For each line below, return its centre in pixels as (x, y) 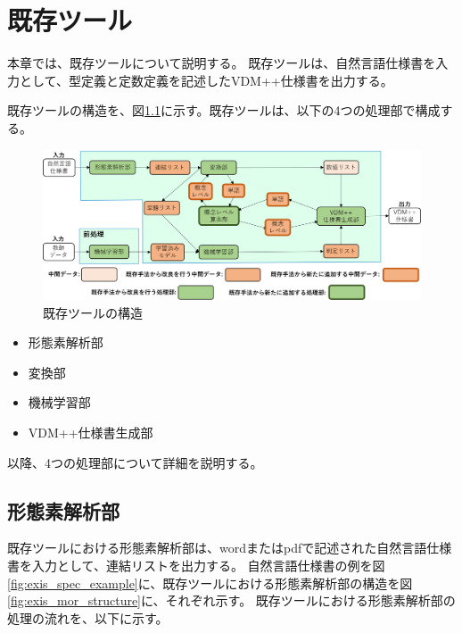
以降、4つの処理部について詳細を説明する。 (135, 462)
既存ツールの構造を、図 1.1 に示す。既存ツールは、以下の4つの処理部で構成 (224, 110)
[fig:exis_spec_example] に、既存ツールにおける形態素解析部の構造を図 (210, 583)
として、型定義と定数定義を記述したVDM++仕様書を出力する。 (206, 80)
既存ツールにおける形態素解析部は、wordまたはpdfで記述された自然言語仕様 (230, 548)
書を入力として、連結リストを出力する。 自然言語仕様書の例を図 (196, 565)
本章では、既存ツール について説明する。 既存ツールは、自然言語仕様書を (222, 63)
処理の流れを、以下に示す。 (88, 617)
